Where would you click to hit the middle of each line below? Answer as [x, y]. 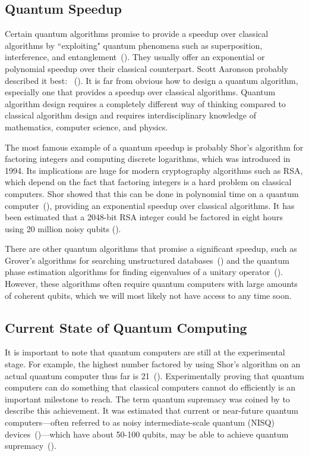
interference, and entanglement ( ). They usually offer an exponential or [135, 57]
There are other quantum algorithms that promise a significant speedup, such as [151, 249]
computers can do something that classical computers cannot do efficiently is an [150, 387]
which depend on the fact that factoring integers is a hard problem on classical [148, 182]
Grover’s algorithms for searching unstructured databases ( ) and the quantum [147, 260]
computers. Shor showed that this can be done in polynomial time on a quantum [152, 193]
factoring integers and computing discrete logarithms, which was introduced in [148, 159]
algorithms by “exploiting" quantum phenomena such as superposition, [134, 45]
